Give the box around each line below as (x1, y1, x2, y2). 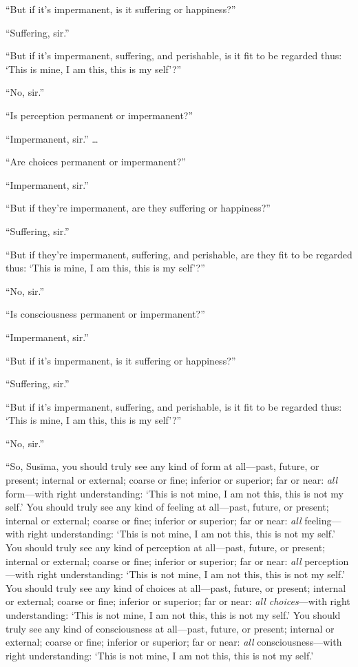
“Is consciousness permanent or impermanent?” (6, 307, 205, 321)
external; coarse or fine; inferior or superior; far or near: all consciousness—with (6, 635, 342, 649)
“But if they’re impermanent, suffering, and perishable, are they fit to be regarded (6, 247, 352, 261)
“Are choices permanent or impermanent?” (6, 154, 186, 169)
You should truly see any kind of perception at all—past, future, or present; (6, 540, 326, 555)
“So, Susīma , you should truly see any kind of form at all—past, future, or (6, 459, 319, 473)
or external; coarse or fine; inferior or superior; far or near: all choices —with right (6, 594, 350, 608)
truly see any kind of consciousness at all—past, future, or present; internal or (6, 621, 335, 635)
